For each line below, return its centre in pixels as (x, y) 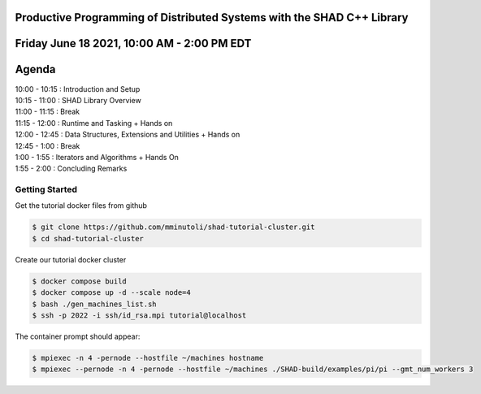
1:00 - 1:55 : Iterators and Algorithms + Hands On (97, 157)
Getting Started (46, 189)
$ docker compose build (80, 281)
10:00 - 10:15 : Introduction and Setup (78, 89)
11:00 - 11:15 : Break (48, 112)
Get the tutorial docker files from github (81, 206)
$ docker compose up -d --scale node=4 (111, 293)
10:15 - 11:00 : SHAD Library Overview (78, 100)
